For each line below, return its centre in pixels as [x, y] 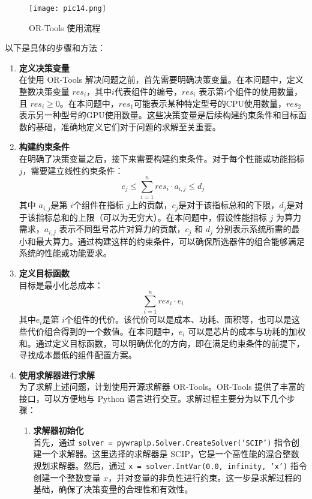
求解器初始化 [58, 430]
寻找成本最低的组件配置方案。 [78, 355]
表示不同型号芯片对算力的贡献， [122, 229]
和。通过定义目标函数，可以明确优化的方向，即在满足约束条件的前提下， [162, 343]
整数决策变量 [44, 91]
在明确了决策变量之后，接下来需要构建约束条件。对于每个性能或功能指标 [162, 158]
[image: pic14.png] [67, 8]
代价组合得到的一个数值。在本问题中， [103, 331]
